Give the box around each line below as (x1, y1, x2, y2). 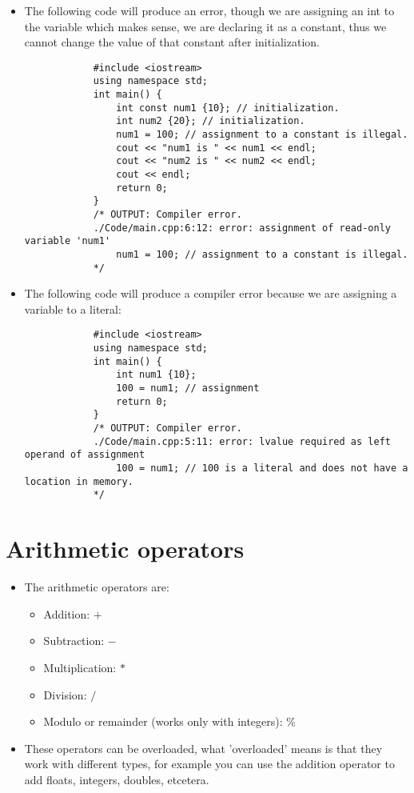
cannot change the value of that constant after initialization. (24, 34, 320, 50)
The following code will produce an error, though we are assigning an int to (24, 2, 395, 18)
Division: (43, 686, 87, 703)
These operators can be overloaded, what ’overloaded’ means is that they (24, 739, 383, 756)
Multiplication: (43, 659, 117, 675)
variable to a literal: (24, 300, 121, 317)
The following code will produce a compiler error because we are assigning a (24, 285, 397, 302)
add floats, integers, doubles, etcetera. (24, 771, 209, 787)
